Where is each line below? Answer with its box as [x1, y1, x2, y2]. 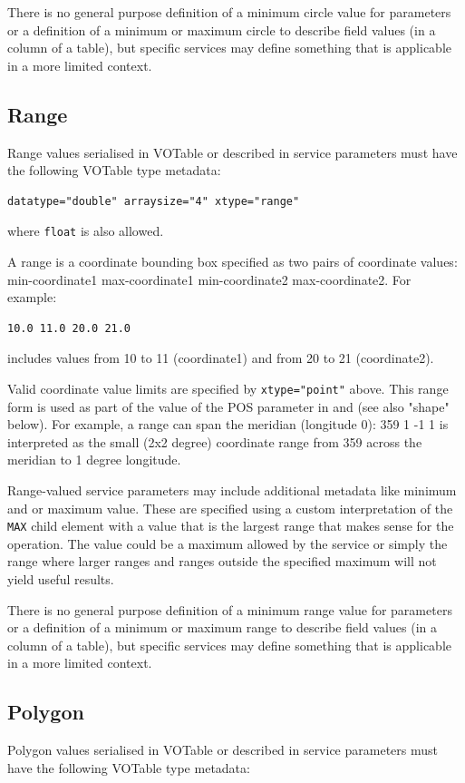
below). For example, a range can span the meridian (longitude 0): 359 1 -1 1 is [7, 415, 449, 434]
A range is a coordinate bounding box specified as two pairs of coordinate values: [7, 252, 458, 271]
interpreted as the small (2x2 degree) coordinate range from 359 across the [7, 432, 422, 451]
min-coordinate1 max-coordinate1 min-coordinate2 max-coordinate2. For [7, 269, 412, 289]
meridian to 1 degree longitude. [7, 450, 181, 469]
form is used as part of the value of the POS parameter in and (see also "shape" [7, 396, 450, 416]
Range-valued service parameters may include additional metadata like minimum [7, 481, 457, 500]
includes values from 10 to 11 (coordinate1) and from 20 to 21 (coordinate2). [7, 348, 434, 367]
